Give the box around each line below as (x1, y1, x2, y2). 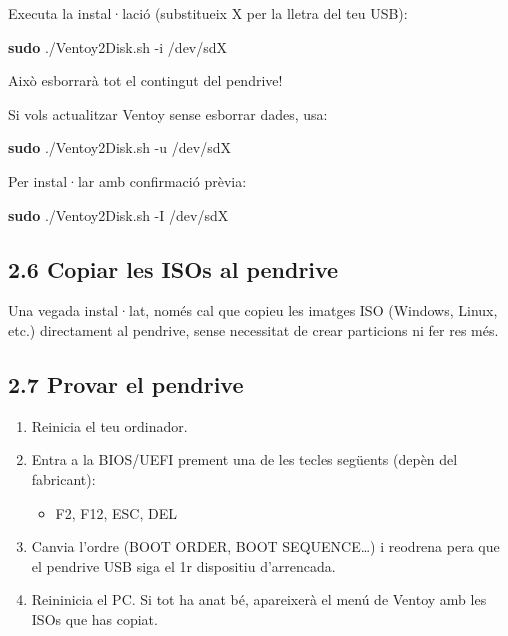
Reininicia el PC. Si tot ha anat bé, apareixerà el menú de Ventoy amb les (31, 589, 487, 610)
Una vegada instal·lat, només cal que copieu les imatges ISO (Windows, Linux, (8, 300, 498, 321)
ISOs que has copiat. (31, 608, 158, 629)
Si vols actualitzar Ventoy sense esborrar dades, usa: (8, 103, 328, 124)
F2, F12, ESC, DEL (55, 502, 177, 523)
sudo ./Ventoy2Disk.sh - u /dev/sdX (8, 137, 231, 158)
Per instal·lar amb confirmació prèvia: (8, 170, 247, 191)
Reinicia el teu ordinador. (31, 415, 188, 436)
